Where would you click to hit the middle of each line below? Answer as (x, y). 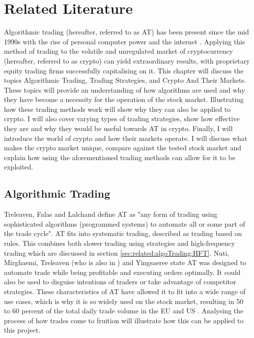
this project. (22, 330)
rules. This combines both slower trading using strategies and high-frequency (120, 243)
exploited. (19, 167)
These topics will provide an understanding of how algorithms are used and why (125, 89)
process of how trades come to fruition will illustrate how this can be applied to (124, 320)
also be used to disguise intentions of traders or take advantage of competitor (120, 282)
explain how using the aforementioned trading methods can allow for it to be (120, 157)
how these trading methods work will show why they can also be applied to (117, 109)
